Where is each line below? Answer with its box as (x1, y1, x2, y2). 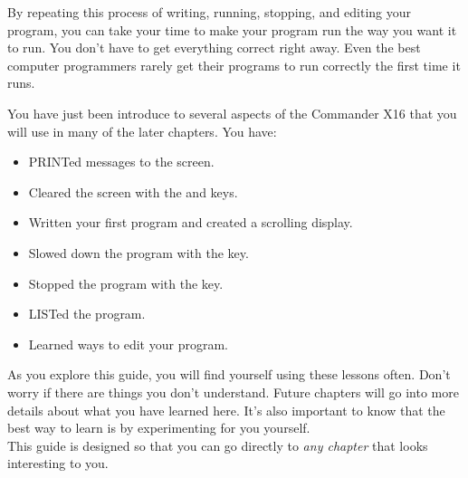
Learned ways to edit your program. (28, 334, 228, 353)
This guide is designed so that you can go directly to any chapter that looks (7, 435, 428, 454)
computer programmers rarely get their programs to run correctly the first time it (7, 55, 461, 74)
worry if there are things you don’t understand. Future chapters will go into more (7, 382, 459, 401)
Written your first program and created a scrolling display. (28, 213, 353, 232)
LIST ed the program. (28, 304, 146, 323)
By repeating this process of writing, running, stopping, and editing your (7, 3, 412, 21)
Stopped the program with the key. (28, 273, 224, 292)
